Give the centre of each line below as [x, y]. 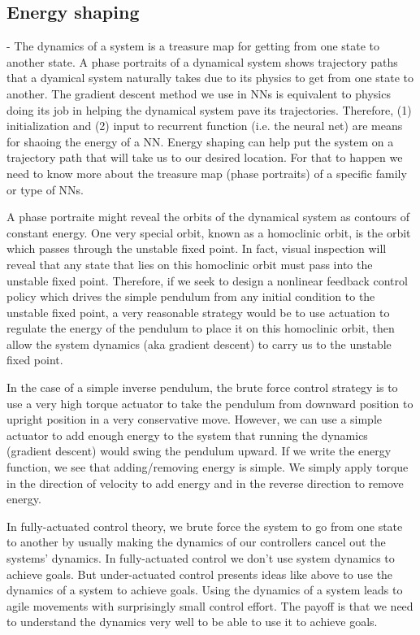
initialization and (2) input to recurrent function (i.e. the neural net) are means [205, 126]
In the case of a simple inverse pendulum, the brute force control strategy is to [202, 387]
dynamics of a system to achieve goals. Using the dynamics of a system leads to [205, 590]
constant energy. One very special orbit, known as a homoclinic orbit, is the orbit [209, 232]
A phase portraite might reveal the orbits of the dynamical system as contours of [208, 217]
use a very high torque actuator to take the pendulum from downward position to [210, 403]
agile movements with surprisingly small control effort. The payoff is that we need [210, 605]
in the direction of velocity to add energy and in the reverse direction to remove [205, 483]
